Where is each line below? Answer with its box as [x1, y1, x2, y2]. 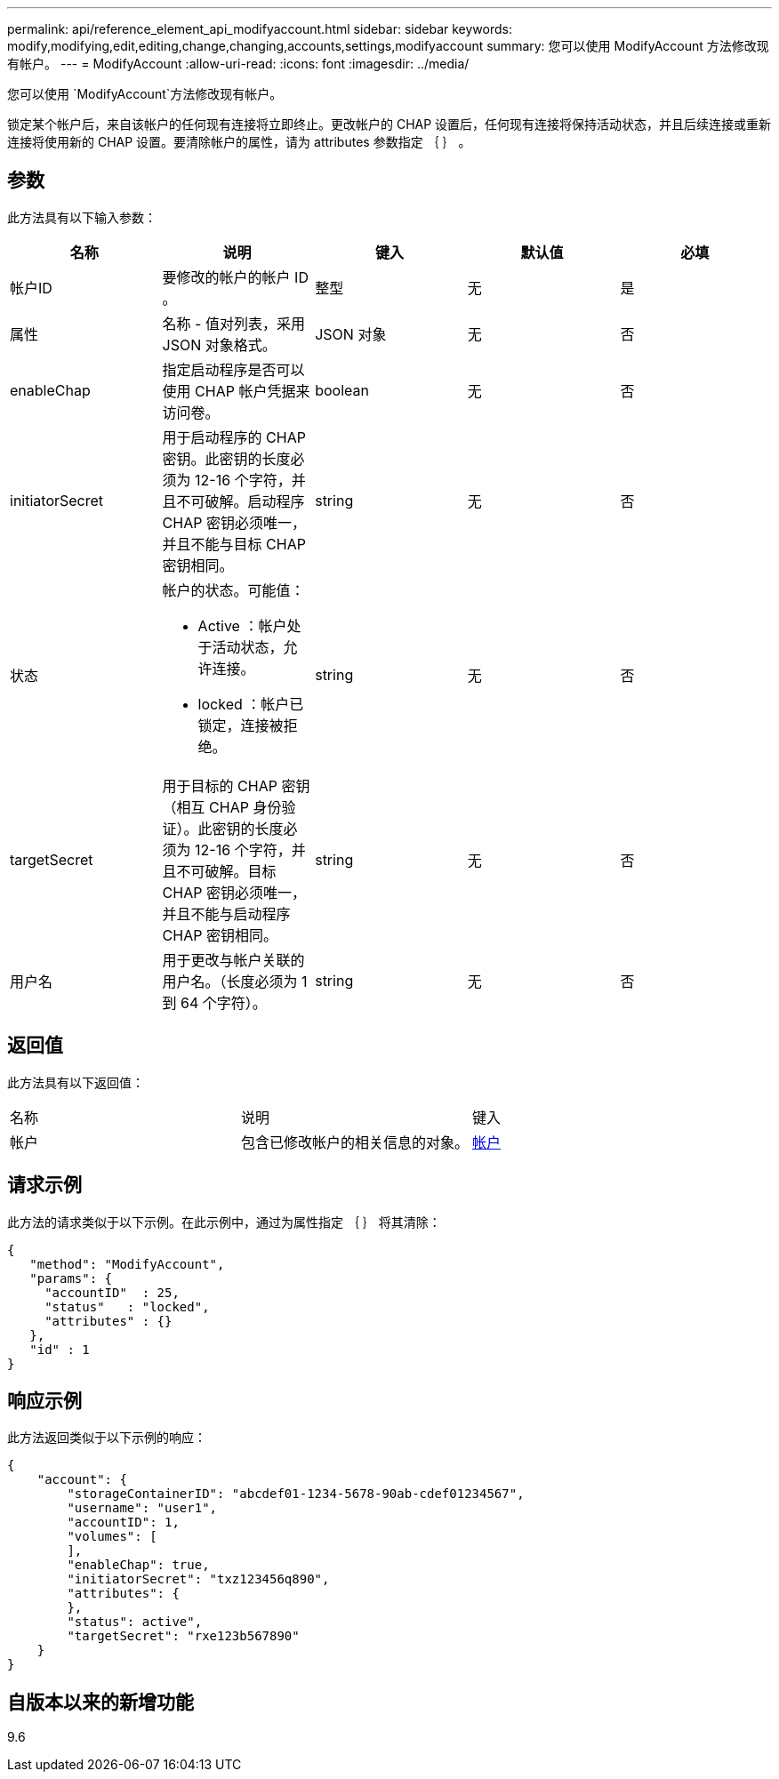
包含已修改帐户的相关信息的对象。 [241, 1133, 470, 1151]
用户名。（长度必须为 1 [162, 972, 308, 990]
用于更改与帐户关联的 [162, 950, 305, 969]
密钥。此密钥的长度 [162, 449, 291, 468]
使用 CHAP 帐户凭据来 [162, 381, 310, 400]
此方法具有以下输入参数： [7, 209, 157, 225]
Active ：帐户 [197, 616, 287, 635]
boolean [315, 381, 369, 399]
